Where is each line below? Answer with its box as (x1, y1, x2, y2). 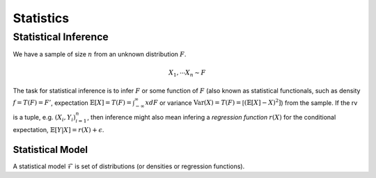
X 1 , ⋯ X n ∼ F (168, 68, 206, 78)
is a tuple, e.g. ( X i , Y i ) (13, 113, 76, 123)
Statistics (13, 10, 70, 26)
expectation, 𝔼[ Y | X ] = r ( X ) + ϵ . (13, 125, 104, 133)
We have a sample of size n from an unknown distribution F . (13, 50, 187, 58)
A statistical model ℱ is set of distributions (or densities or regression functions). (13, 162, 245, 170)
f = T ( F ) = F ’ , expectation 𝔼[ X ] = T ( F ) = (13, 98, 132, 107)
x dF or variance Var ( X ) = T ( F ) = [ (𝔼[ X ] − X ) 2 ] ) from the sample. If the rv (145, 97, 358, 107)
